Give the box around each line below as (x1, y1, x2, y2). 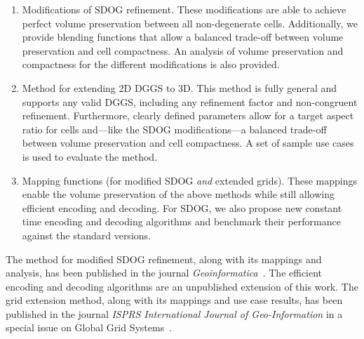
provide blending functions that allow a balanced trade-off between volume (22, 29, 344, 44)
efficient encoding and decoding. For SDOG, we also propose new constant (22, 200, 342, 215)
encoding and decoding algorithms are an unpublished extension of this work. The (6, 279, 358, 293)
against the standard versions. (22, 227, 151, 242)
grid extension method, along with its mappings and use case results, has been (6, 293, 343, 307)
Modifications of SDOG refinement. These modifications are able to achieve (22, 2, 346, 16)
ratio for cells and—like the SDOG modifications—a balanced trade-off (22, 121, 327, 136)
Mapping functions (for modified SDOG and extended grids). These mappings (22, 173, 357, 187)
